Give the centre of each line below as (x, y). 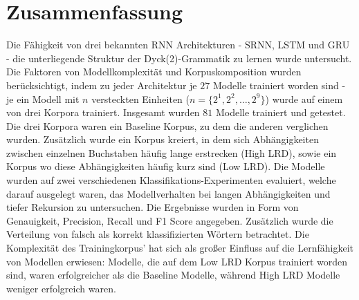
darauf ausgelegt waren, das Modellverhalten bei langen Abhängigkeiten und (168, 193)
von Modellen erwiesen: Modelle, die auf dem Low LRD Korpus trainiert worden (177, 261)
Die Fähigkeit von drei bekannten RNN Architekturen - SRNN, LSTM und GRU (178, 45)
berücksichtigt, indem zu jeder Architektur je (102, 85)
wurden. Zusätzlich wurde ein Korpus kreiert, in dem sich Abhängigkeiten (163, 139)
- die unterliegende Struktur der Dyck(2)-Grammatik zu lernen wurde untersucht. (179, 58)
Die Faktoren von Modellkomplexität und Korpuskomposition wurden (154, 72)
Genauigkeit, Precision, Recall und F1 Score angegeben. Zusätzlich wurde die (170, 220)
